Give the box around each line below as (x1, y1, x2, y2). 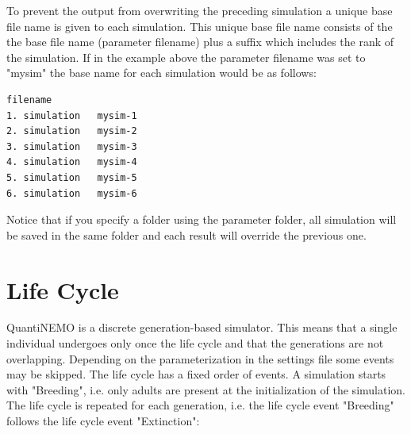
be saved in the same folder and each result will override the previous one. (6, 226, 367, 243)
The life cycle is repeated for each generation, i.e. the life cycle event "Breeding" (6, 397, 394, 413)
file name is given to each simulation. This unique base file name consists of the (6, 17, 393, 34)
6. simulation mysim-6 (6, 187, 137, 199)
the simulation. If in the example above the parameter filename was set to (6, 48, 366, 65)
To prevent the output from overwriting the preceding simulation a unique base (6, 2, 393, 18)
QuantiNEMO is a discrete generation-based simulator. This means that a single (6, 319, 398, 336)
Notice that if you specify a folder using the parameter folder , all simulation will (6, 211, 397, 228)
